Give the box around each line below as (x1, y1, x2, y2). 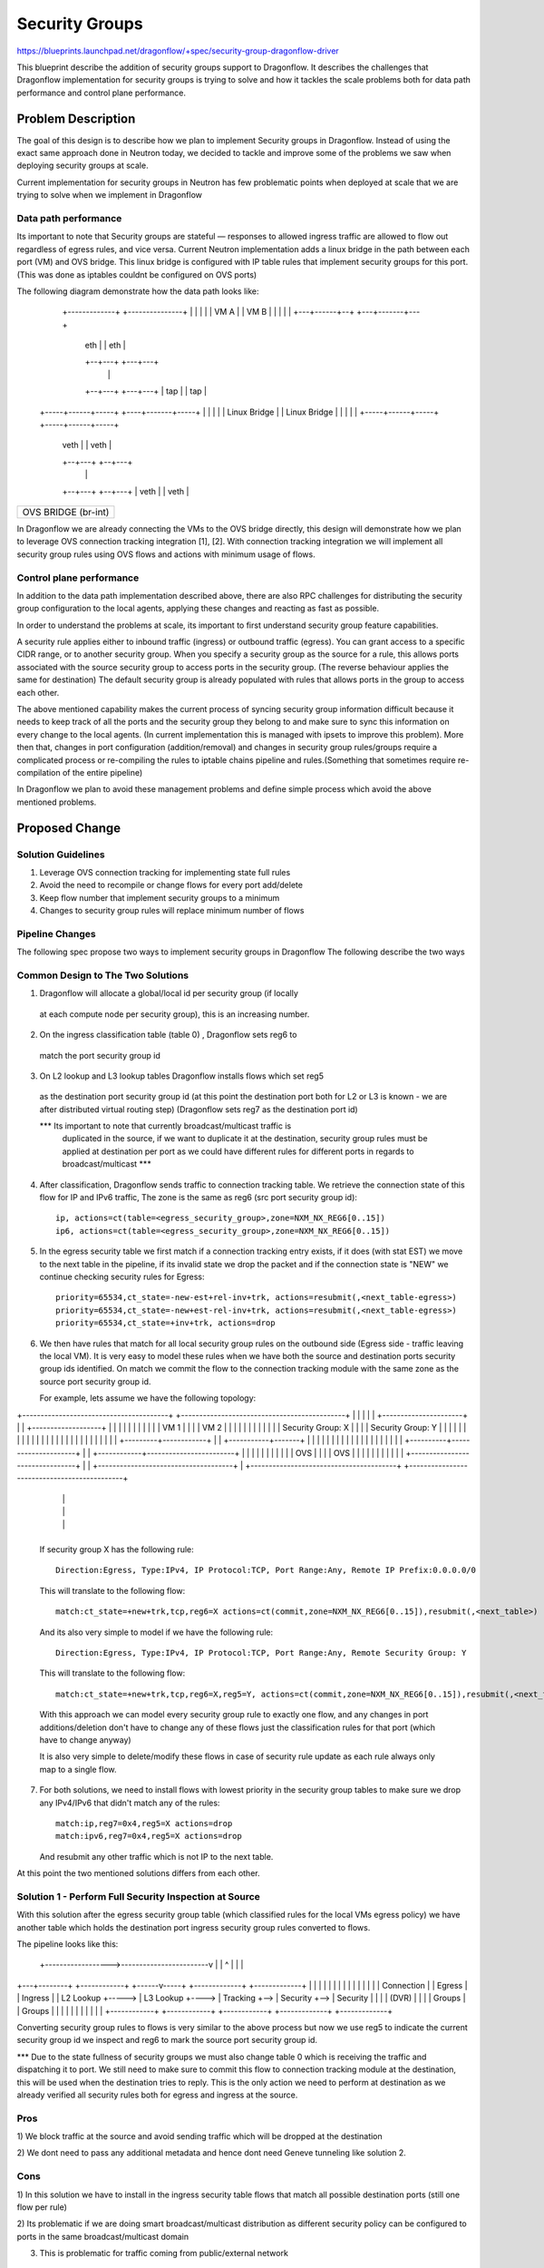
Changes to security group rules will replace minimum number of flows (39, 905, 305, 916)
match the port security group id (39, 1050, 160, 1061)
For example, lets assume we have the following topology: (39, 1393, 257, 1403)
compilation (16, 767, 61, 777)
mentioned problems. (16, 797, 97, 807)
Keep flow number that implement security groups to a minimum (39, 892, 280, 903)
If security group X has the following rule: (39, 1544, 194, 1555)
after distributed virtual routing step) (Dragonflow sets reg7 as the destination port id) (39, 1103, 358, 1115)
